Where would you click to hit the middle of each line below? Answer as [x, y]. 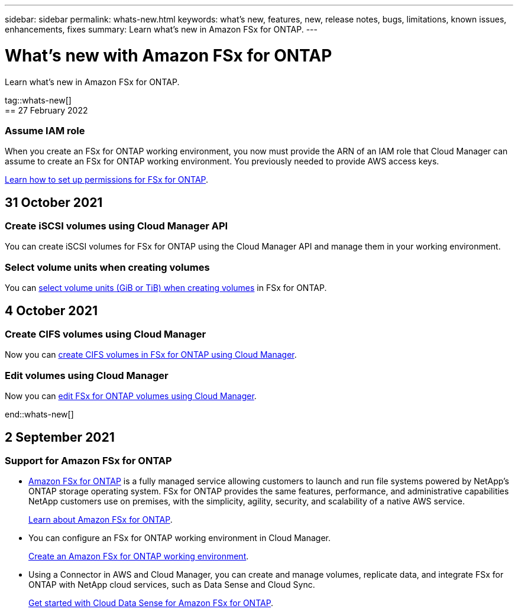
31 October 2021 [54, 202]
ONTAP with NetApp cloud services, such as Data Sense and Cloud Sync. [172, 585]
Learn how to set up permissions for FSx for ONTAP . [107, 180]
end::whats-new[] [39, 415]
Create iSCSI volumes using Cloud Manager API [116, 226]
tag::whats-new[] [38, 100]
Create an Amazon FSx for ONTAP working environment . [139, 556]
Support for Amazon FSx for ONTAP [88, 461]
